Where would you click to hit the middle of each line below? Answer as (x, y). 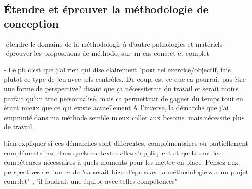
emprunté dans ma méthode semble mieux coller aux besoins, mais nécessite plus (124, 117)
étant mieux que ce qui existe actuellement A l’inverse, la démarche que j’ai (116, 108)
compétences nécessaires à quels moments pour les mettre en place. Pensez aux (121, 162)
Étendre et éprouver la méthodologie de (106, 9)
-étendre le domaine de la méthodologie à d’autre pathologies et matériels (113, 43)
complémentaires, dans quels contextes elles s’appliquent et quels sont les (112, 152)
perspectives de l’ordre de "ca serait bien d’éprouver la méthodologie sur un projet (126, 171)
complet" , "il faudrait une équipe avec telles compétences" (91, 181)
